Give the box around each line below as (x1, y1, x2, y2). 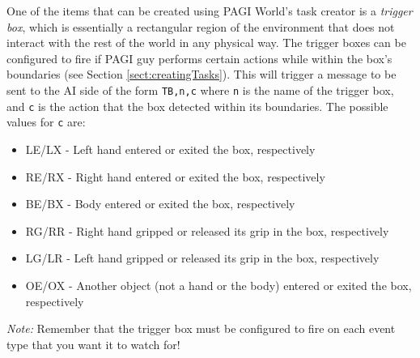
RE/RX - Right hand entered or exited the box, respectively (25, 168, 325, 185)
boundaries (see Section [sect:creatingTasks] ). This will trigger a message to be (6, 66, 397, 83)
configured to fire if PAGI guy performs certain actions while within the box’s (6, 49, 392, 66)
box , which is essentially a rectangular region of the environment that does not (6, 18, 395, 35)
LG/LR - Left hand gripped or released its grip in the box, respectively (25, 249, 380, 266)
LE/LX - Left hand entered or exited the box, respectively (25, 140, 316, 157)
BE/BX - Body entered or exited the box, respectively (25, 195, 295, 212)
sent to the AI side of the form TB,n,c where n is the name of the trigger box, (6, 81, 394, 98)
